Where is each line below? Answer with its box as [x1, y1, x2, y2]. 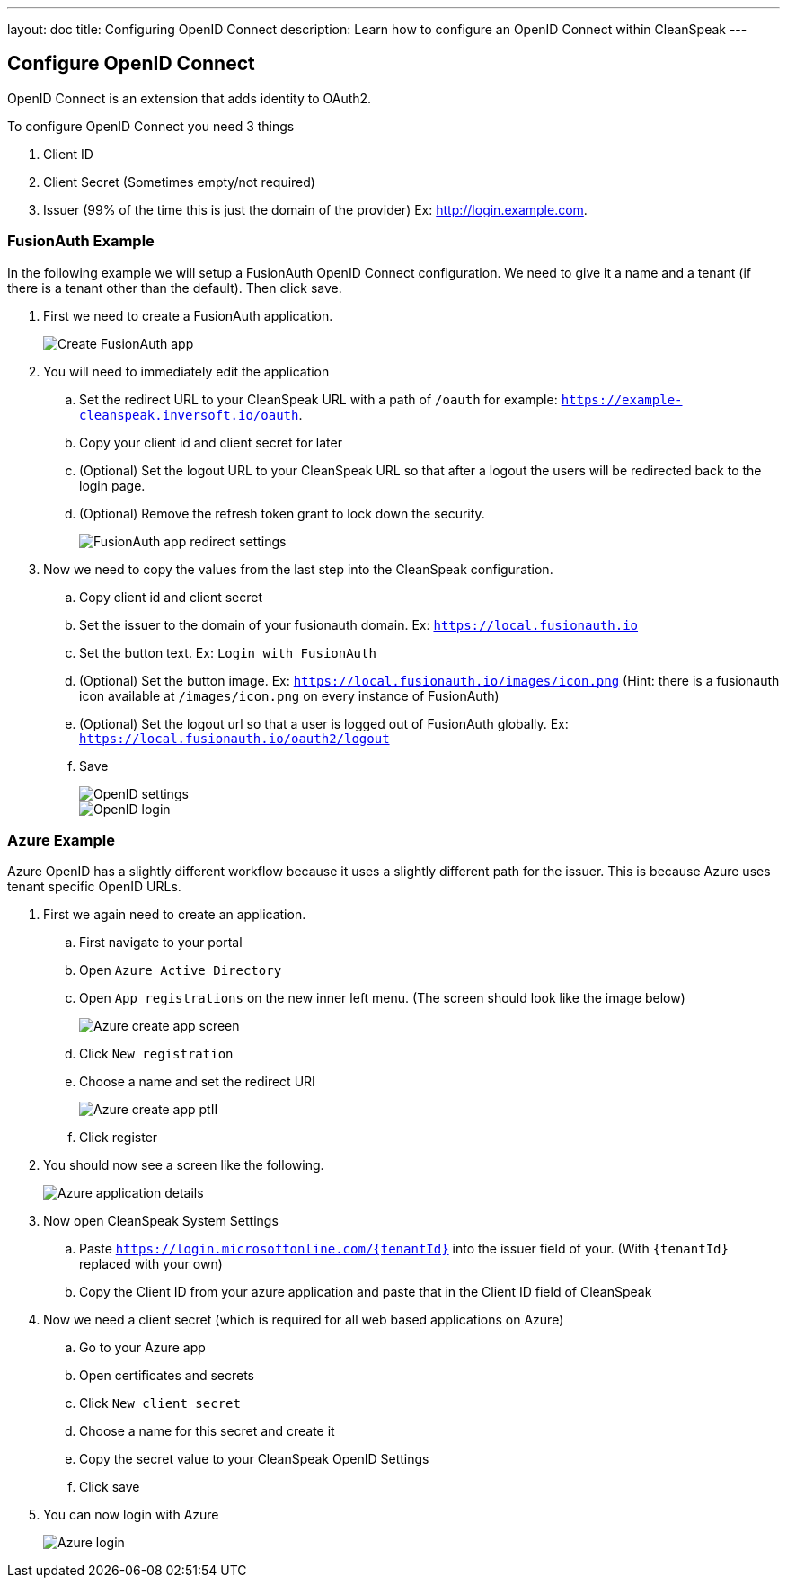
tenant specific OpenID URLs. [7, 879, 181, 895]
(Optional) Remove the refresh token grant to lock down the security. [79, 505, 485, 521]
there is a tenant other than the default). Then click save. [7, 279, 342, 296]
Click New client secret [79, 1395, 241, 1412]
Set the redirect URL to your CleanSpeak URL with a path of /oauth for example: [79, 391, 558, 407]
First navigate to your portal [79, 934, 243, 951]
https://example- [561, 392, 683, 407]
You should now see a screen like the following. [43, 1157, 324, 1173]
